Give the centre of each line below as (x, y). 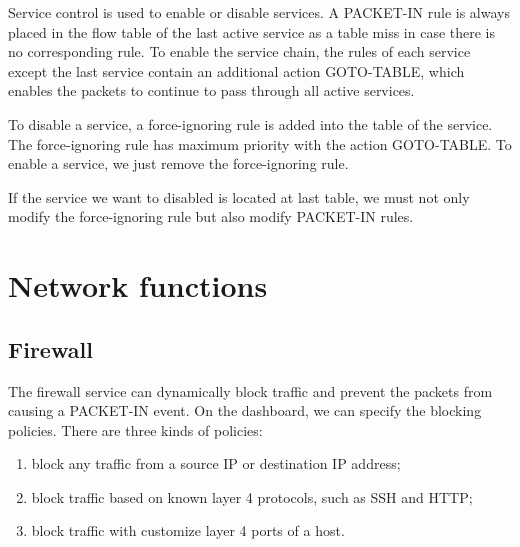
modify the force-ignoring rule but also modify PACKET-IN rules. (211, 216)
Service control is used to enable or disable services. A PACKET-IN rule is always (259, 12)
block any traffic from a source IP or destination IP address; (216, 463)
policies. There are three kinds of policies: (135, 429)
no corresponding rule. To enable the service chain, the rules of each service (239, 51)
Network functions (138, 285)
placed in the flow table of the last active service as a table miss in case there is (252, 31)
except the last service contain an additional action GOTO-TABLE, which (236, 70)
